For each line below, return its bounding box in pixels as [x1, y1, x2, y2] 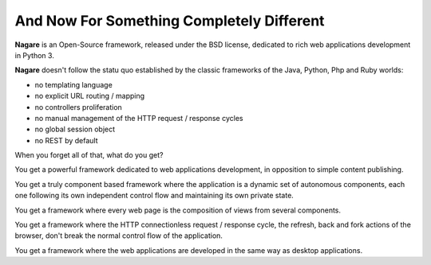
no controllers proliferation [34, 102, 123, 111]
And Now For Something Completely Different [14, 12, 325, 29]
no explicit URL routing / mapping [34, 92, 145, 101]
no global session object [34, 124, 116, 134]
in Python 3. [14, 50, 55, 60]
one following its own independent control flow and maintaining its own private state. [14, 191, 295, 201]
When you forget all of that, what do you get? [14, 150, 164, 160]
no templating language [34, 80, 113, 89]
